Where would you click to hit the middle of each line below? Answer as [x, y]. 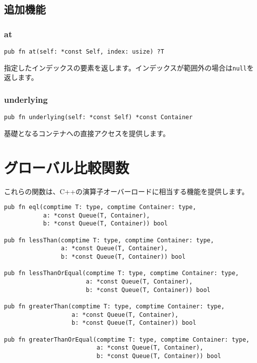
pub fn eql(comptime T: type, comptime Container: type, [100, 207]
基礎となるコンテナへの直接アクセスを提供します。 [87, 133]
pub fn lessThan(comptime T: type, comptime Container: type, [109, 240]
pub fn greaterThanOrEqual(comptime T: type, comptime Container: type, [127, 339]
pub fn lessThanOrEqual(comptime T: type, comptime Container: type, [122, 273]
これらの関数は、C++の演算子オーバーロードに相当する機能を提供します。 [127, 191]
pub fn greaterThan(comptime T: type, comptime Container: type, [114, 306]
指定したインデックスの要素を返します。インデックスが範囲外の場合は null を [129, 67]
